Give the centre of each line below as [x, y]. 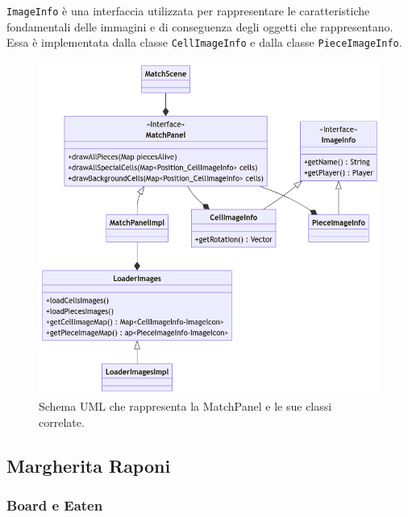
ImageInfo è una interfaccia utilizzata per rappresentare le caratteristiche [188, 10]
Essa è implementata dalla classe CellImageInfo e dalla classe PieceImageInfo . [204, 42]
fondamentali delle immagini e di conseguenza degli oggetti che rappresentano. [200, 26]
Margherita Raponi [89, 465]
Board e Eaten [55, 505]
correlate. [62, 422]
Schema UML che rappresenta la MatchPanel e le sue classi [185, 406]
